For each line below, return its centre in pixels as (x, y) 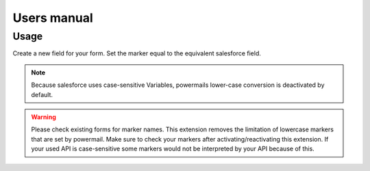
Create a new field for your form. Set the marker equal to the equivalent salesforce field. (137, 53)
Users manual (53, 18)
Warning (44, 117)
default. (42, 94)
